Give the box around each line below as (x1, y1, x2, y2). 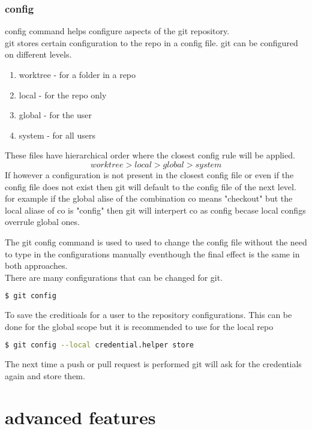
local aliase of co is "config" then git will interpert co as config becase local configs (5, 203, 306, 216)
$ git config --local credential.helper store (5, 341, 194, 350)
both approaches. (5, 259, 68, 272)
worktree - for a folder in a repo (19, 68, 136, 80)
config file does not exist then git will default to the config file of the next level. (5, 180, 296, 193)
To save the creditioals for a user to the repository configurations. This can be (5, 308, 292, 321)
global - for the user (19, 109, 92, 121)
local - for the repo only (19, 88, 107, 101)
